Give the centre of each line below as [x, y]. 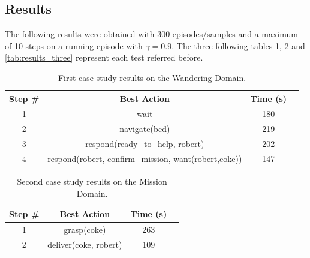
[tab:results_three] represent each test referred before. [104, 57]
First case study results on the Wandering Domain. [152, 77]
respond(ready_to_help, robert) [145, 144]
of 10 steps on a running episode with [74, 45]
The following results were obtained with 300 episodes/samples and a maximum [151, 34]
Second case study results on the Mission [92, 181]
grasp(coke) [85, 229]
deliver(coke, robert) [85, 244]
